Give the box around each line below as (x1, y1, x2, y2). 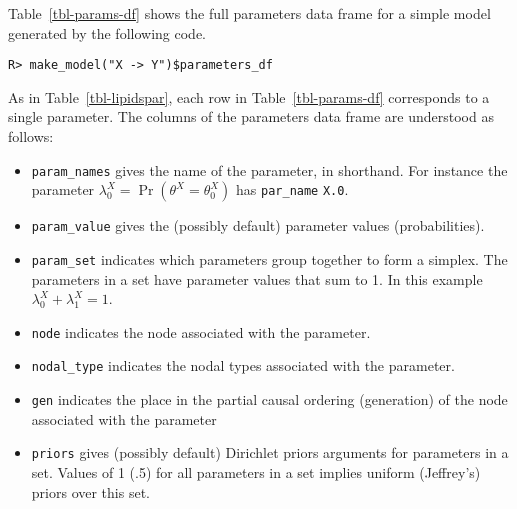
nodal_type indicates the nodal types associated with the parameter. (31, 355, 455, 376)
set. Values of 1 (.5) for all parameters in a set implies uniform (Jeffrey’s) (31, 462, 481, 482)
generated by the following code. (8, 22, 206, 43)
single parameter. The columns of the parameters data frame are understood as (8, 106, 494, 127)
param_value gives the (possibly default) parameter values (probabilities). (31, 215, 485, 236)
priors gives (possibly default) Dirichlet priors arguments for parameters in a (31, 442, 509, 463)
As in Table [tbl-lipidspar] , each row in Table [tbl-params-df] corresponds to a (8, 86, 490, 107)
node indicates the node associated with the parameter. (31, 321, 371, 342)
